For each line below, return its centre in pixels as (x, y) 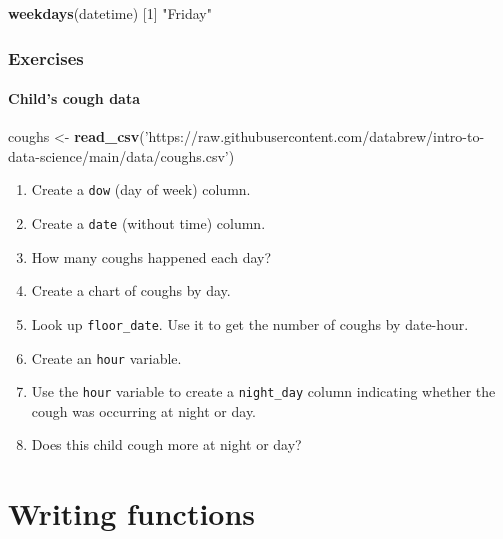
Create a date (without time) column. (148, 223)
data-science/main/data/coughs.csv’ (118, 155)
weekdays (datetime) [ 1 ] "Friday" (110, 13)
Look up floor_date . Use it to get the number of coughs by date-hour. (250, 323)
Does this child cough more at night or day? (166, 444)
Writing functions (132, 513)
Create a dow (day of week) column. (141, 189)
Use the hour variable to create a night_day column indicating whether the (263, 391)
